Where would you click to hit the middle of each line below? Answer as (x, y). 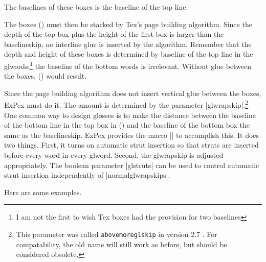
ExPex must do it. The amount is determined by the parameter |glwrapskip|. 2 (126, 104)
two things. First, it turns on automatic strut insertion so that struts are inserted (131, 145)
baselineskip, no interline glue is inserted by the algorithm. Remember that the (128, 44)
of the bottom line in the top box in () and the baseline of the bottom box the (127, 125)
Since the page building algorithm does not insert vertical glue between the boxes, (133, 93)
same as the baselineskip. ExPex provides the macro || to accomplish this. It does (132, 135)
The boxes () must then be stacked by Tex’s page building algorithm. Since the (128, 24)
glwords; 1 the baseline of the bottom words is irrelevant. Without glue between (128, 65)
